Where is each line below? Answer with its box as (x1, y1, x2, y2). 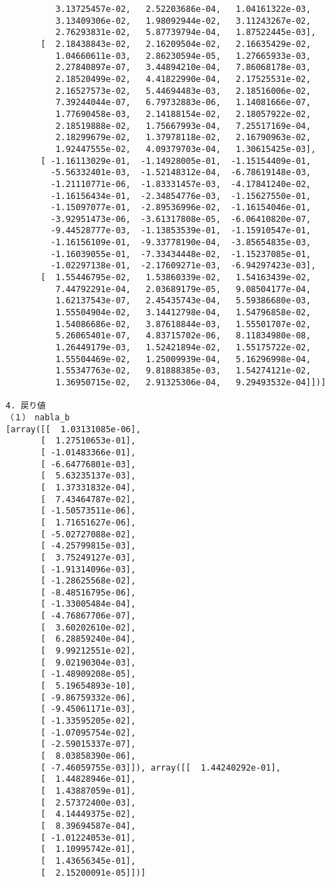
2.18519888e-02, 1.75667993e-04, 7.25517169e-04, (55, 120, 311, 131)
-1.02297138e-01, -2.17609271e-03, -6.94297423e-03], (50, 261, 316, 271)
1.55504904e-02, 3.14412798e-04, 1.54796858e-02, (55, 308, 311, 318)
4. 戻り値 (6, 401, 46, 411)
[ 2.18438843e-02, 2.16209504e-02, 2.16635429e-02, (41, 39, 311, 49)
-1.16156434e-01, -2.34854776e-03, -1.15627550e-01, (50, 191, 311, 201)
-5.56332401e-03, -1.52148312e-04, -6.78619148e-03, (50, 167, 311, 178)
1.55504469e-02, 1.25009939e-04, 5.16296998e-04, (55, 354, 311, 364)
